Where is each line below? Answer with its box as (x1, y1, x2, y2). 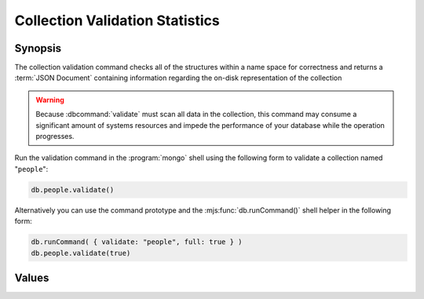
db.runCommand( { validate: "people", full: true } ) (31, 238, 243, 246)
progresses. (35, 132, 75, 141)
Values (14, 271, 49, 284)
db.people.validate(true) (31, 248, 131, 257)
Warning (35, 95, 64, 104)
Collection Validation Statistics (14, 12, 220, 29)
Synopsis (14, 42, 62, 55)
